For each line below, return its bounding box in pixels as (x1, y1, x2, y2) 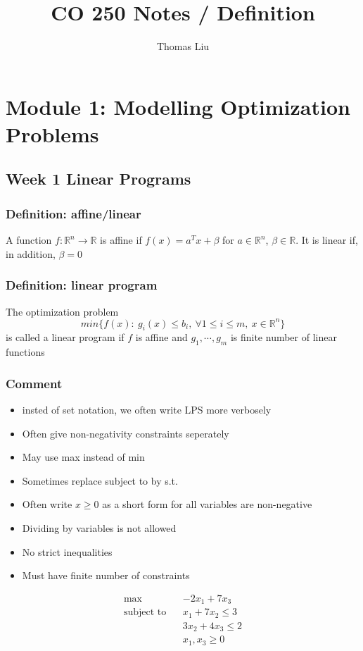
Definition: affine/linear (6, 204, 141, 222)
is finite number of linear (230, 330, 337, 345)
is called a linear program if (6, 330, 125, 345)
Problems (6, 119, 99, 148)
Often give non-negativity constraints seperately (22, 426, 229, 440)
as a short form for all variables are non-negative (102, 497, 312, 512)
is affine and (135, 330, 188, 345)
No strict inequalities (22, 544, 113, 559)
